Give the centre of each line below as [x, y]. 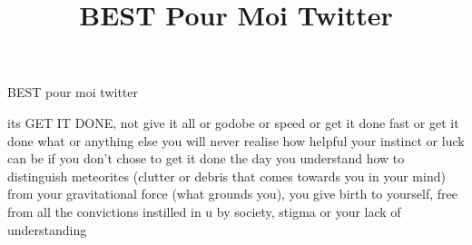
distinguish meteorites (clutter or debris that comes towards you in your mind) [226, 176]
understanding [47, 229]
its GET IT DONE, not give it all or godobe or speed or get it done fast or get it [233, 122]
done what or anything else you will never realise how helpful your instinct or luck [236, 140]
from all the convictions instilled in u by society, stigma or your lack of [204, 211]
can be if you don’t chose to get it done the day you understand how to [206, 158]
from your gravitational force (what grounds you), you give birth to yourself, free [232, 194]
